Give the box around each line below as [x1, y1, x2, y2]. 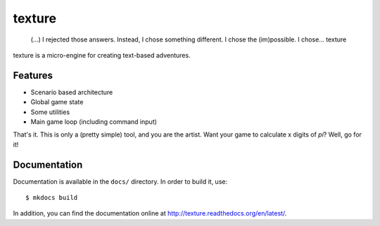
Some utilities [30, 108, 70, 116]
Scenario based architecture [30, 88, 113, 96]
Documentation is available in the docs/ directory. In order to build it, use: [13, 177, 228, 186]
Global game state [30, 98, 84, 106]
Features [13, 69, 53, 81]
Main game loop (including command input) [30, 118, 158, 126]
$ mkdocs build [25, 194, 78, 202]
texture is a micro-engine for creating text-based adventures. [13, 51, 191, 59]
